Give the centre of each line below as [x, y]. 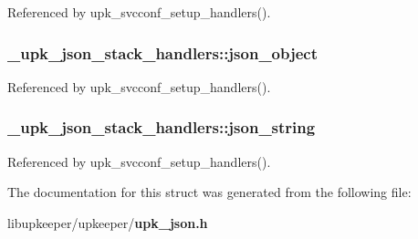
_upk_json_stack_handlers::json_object [163, 52]
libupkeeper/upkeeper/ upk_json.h [108, 222]
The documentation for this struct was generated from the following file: [209, 192]
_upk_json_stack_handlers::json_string [162, 127]
